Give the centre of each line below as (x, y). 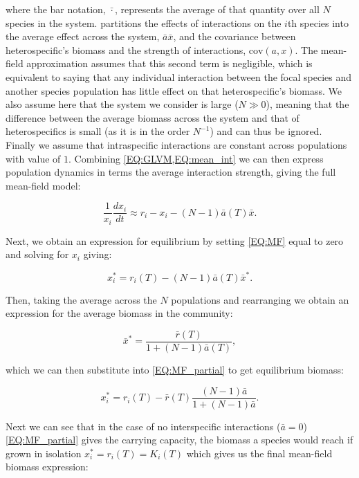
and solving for (37, 254)
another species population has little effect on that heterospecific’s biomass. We (174, 90)
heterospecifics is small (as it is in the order (98, 131)
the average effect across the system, (83, 36)
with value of (33, 158)
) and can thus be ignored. (266, 131)
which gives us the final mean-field (259, 453)
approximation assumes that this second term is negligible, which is (169, 63)
